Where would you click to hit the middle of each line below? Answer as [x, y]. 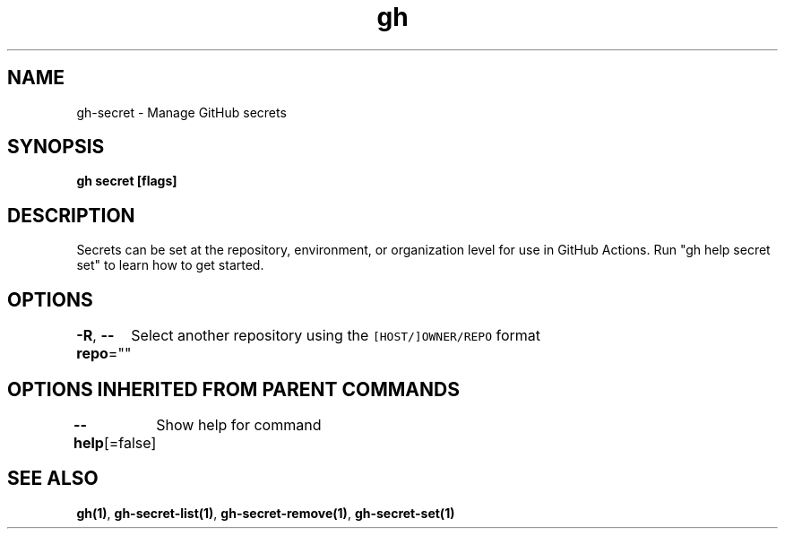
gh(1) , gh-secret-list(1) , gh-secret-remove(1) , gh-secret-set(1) [266, 513]
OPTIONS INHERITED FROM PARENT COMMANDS [233, 389]
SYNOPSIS [56, 147]
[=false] [130, 442]
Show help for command [239, 424]
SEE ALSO [53, 479]
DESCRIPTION [71, 215]
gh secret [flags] [127, 181]
